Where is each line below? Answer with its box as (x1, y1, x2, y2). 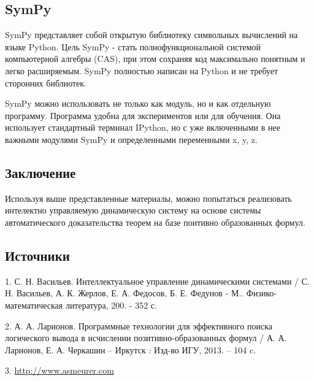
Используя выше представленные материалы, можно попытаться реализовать (5, 191, 292, 204)
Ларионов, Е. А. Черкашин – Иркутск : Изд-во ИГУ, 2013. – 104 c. (5, 343, 256, 356)
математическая (5, 298, 63, 311)
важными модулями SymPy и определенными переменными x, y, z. (5, 133, 258, 145)
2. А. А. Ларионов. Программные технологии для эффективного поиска (5, 319, 272, 332)
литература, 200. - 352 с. (65, 298, 157, 311)
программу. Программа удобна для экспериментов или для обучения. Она (5, 109, 281, 121)
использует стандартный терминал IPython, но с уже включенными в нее (5, 121, 280, 134)
